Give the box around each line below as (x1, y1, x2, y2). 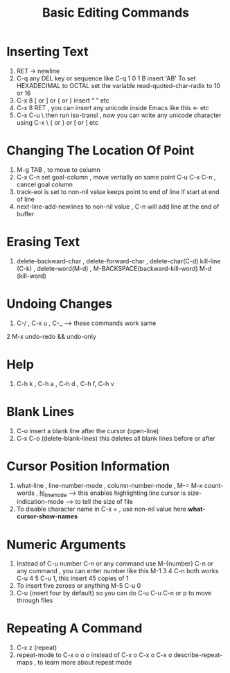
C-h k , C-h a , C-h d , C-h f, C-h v (16, 379, 115, 387)
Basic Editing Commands (42, 5, 190, 21)
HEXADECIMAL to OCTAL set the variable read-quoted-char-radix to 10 (16, 81, 221, 89)
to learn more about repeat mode (37, 658, 132, 667)
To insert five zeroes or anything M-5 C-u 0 (16, 582, 141, 590)
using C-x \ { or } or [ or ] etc (16, 118, 98, 126)
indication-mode (16, 498, 64, 506)
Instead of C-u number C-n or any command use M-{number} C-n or (16, 559, 214, 568)
